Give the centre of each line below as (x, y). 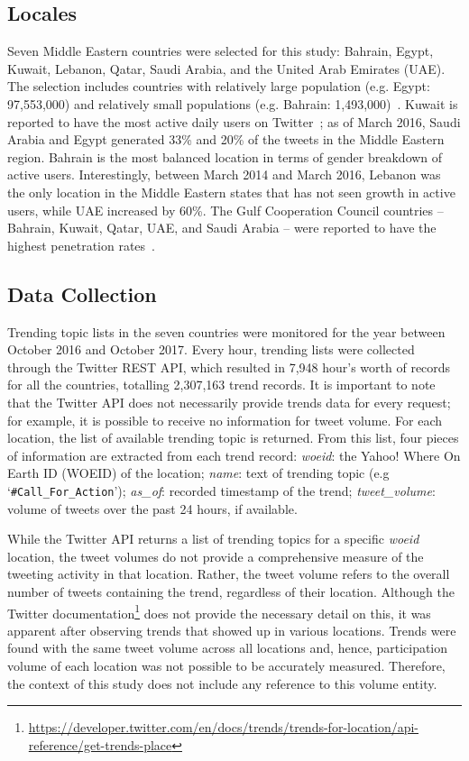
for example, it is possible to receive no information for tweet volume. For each (225, 420)
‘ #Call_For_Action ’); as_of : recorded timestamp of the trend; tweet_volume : (221, 490)
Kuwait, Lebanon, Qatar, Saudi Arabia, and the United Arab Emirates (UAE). (226, 68)
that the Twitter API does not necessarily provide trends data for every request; (229, 402)
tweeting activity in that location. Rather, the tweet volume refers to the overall (229, 574)
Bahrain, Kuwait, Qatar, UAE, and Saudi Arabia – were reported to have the (222, 228)
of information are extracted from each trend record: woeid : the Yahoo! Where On (234, 455)
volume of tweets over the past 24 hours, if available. (152, 508)
